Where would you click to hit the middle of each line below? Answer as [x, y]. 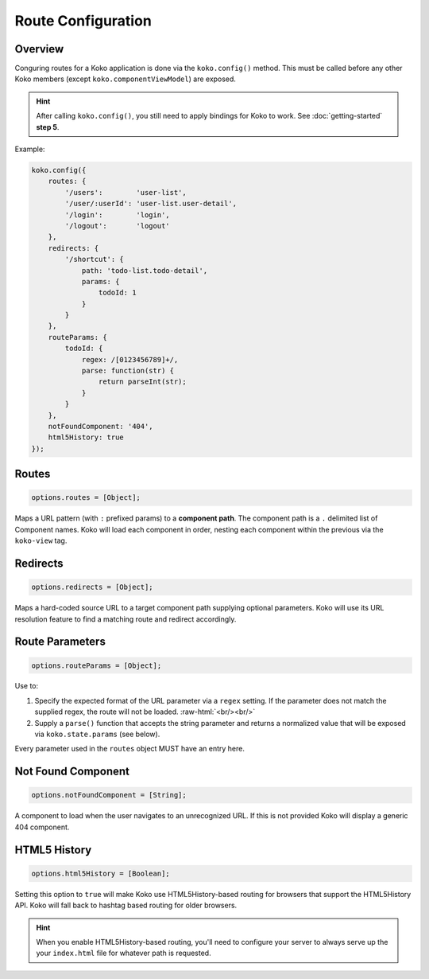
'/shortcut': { [95, 259]
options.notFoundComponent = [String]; [109, 795]
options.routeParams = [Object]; [97, 665]
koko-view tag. [41, 540]
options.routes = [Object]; [86, 498]
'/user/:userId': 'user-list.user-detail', [151, 204]
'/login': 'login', [117, 215]
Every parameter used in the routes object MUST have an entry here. [130, 749]
